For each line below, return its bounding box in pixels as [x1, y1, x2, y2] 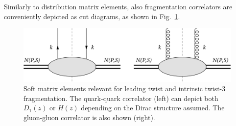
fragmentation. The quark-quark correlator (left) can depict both [24, 93, 218, 103]
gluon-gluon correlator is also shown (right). [24, 112, 155, 122]
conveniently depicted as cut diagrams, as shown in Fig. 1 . [4, 11, 180, 21]
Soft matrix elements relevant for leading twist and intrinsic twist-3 [24, 83, 226, 94]
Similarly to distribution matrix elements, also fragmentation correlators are [4, 1, 233, 11]
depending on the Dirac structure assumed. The [81, 102, 225, 113]
